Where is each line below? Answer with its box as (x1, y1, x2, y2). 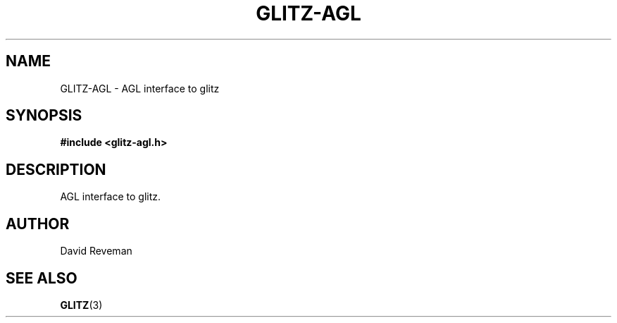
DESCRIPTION (6, 160, 106, 178)
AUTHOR (6, 214, 70, 233)
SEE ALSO (6, 269, 77, 287)
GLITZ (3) (60, 298, 103, 311)
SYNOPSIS (6, 106, 82, 125)
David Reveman (60, 245, 132, 257)
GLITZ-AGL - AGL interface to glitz (60, 82, 220, 95)
